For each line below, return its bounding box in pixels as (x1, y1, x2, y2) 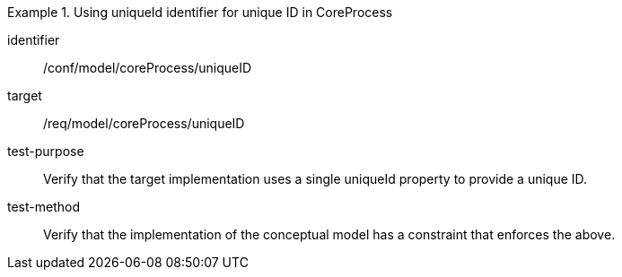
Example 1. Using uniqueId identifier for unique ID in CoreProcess (7, 4, 393, 20)
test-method (7, 199, 80, 214)
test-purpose (7, 143, 84, 159)
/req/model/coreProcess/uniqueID (43, 116, 245, 131)
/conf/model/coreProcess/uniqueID (43, 60, 252, 75)
